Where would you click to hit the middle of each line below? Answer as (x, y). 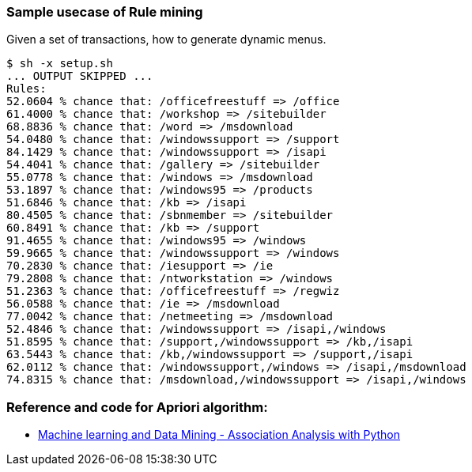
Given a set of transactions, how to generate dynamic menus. (166, 40)
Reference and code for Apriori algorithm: (137, 407)
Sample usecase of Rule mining (105, 12)
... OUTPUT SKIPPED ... (80, 76)
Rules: (26, 89)
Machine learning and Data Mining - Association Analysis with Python (219, 435)
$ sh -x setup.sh (60, 64)
